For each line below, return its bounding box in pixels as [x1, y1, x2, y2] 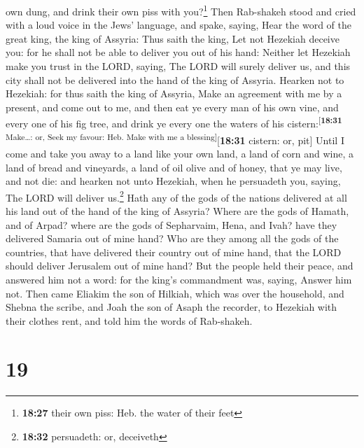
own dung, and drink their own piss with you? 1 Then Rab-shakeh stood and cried [6, 2, 356, 18]
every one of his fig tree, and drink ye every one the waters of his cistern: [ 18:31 [6, 114, 342, 131]
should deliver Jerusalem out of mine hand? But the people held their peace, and [6, 258, 353, 273]
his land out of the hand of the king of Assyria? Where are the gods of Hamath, [6, 203, 349, 218]
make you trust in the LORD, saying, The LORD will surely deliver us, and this [6, 59, 351, 73]
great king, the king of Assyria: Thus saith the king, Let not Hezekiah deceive [6, 31, 339, 45]
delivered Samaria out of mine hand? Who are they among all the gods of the [6, 231, 339, 246]
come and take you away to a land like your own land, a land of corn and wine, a [6, 146, 354, 160]
